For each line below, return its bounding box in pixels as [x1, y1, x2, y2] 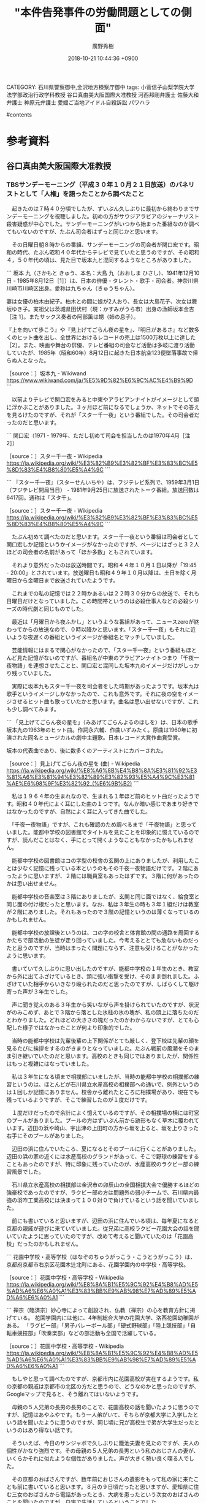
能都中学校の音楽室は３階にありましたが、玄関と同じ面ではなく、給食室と [11, 893, 200, 900]
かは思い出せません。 [6, 879, 60, 887]
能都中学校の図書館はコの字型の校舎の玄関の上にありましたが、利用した [11, 857, 194, 864]
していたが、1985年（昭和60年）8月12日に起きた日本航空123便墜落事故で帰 [6, 349, 198, 356]
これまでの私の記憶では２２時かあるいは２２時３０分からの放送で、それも [11, 589, 200, 597]
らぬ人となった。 [6, 356, 50, 364]
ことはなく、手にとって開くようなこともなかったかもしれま [38, 836, 189, 843]
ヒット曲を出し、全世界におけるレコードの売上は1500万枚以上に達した [17, 334, 196, 341]
